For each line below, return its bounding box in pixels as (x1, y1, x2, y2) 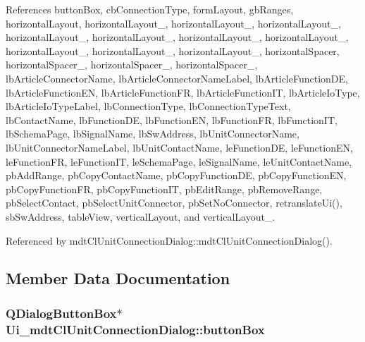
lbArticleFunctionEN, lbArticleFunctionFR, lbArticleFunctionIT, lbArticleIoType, (6, 85, 360, 99)
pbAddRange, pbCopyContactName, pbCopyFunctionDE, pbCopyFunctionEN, (6, 168, 347, 183)
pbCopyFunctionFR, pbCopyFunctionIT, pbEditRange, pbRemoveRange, (6, 181, 323, 196)
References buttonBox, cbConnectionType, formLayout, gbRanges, (6, 2, 294, 16)
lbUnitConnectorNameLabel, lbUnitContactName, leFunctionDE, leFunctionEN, (6, 140, 353, 154)
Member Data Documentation (6, 267, 230, 289)
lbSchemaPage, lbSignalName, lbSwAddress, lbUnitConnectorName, (6, 126, 299, 141)
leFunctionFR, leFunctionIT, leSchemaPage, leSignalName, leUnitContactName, (6, 154, 352, 169)
